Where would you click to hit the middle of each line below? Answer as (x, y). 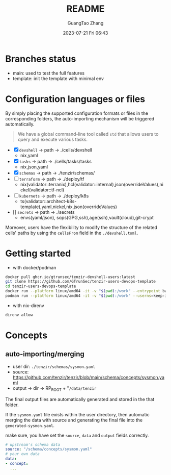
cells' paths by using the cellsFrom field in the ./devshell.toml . (72, 233)
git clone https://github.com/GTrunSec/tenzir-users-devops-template (81, 282)
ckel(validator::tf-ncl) (42, 190)
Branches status (41, 59)
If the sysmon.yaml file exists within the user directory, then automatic (77, 414)
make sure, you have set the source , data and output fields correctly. (77, 435)
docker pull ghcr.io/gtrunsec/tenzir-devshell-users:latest (70, 277)
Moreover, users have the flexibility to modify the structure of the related (81, 227)
